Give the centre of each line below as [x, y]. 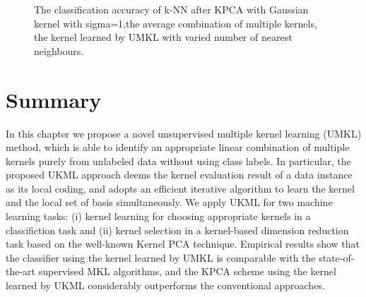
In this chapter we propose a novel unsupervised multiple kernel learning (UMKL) [184, 133]
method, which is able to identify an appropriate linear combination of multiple [178, 147]
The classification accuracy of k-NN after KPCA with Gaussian [171, 9]
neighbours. [59, 50]
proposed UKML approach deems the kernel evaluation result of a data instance [179, 175]
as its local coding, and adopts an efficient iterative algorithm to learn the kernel [180, 188]
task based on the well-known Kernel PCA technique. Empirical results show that [183, 244]
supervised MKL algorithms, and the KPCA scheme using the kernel [187, 271]
